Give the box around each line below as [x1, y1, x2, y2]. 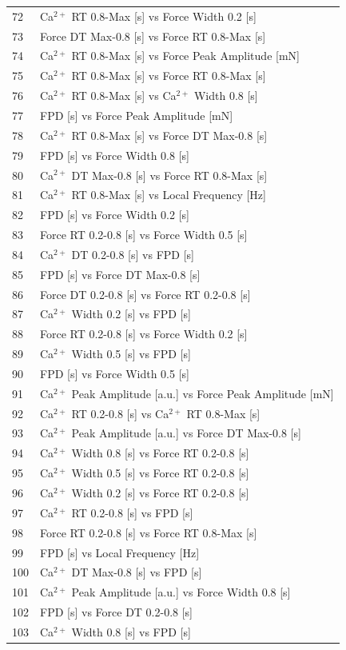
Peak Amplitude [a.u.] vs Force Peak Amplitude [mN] [71, 385, 334, 401]
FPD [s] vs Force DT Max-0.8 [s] [40, 265, 201, 282]
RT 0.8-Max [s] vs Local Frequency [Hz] [71, 186, 266, 203]
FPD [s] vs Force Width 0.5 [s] [40, 365, 189, 381]
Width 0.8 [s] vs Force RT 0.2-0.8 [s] [71, 445, 249, 461]
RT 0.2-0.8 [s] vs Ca [71, 405, 169, 421]
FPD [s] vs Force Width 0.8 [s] [40, 146, 189, 163]
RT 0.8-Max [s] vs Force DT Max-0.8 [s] [71, 126, 268, 143]
